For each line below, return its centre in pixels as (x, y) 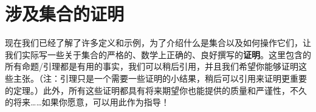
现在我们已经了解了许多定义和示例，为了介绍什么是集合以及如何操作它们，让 (158, 43)
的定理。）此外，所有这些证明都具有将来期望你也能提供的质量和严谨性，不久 (156, 90)
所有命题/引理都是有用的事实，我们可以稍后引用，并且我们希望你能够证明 (152, 66)
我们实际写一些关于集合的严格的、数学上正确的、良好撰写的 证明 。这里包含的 (158, 54)
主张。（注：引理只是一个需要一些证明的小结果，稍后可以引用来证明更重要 (160, 78)
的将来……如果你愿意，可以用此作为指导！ (87, 102)
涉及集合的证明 (65, 14)
